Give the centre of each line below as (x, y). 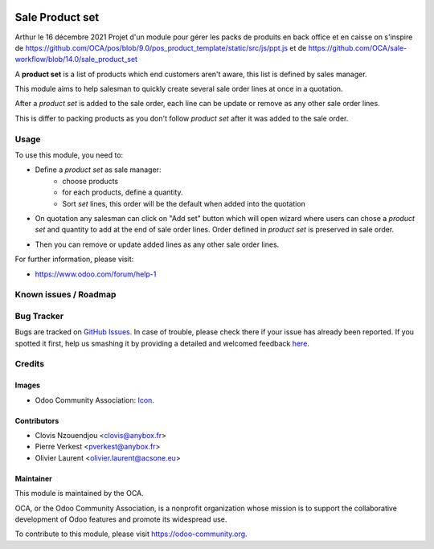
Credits (29, 364)
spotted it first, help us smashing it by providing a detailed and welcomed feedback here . (162, 343)
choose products (90, 181)
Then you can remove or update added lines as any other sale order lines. (157, 244)
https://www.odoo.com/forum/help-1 (96, 274)
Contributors (37, 420)
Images (27, 385)
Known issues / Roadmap (66, 295)
